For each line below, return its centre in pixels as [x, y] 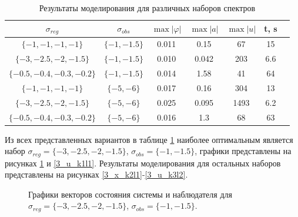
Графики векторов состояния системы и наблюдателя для [130, 194]
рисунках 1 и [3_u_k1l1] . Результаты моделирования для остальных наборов [143, 163]
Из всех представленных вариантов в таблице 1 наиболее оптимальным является [149, 139]
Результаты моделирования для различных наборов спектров [147, 8]
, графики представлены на [243, 151]
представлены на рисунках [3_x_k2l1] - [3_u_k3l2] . [96, 174]
